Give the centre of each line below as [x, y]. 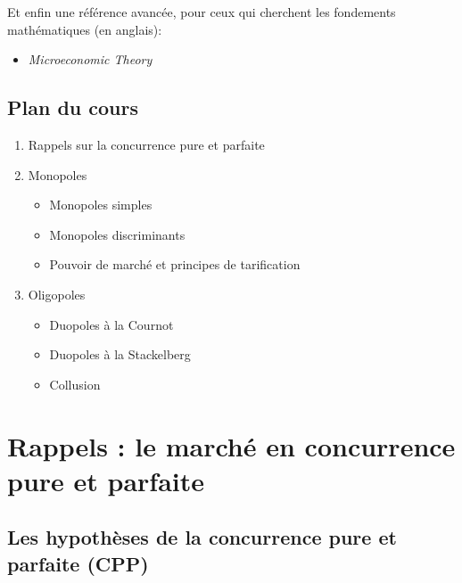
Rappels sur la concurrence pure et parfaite [146, 144]
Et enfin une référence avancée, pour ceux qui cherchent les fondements [202, 12]
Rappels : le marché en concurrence [231, 445]
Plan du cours [73, 107]
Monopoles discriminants [117, 234]
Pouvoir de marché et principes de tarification [175, 264]
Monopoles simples [101, 205]
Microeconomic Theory [90, 59]
